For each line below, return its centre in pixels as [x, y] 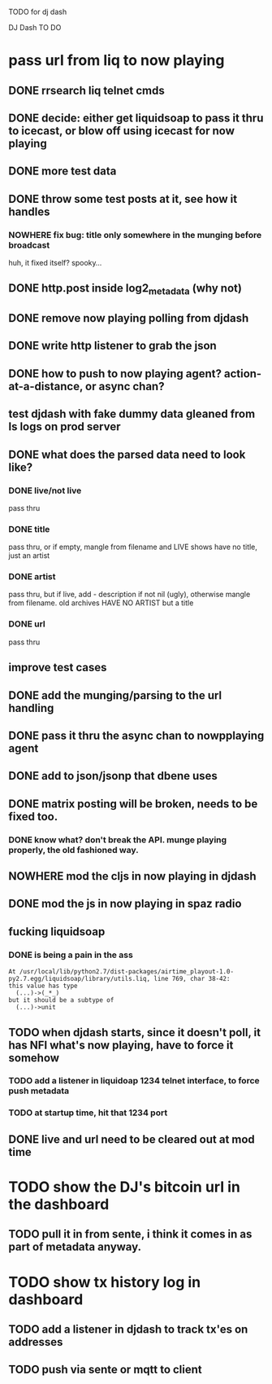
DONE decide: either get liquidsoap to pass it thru [136, 118]
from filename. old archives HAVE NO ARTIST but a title [101, 603]
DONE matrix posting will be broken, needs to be [133, 804]
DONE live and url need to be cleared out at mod [132, 1139]
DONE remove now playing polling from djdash [129, 318]
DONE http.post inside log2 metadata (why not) [125, 289]
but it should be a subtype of [61, 1000]
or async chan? [125, 386]
